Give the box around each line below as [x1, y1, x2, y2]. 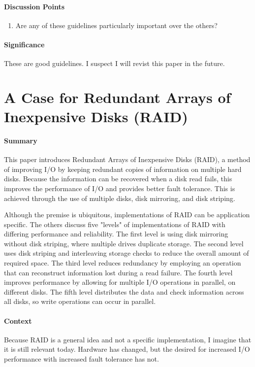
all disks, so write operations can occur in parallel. [4, 296, 156, 306]
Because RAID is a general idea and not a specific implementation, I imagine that [4, 334, 252, 344]
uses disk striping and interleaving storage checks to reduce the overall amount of [4, 248, 249, 258]
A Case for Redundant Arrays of [4, 87, 231, 107]
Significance [4, 39, 45, 49]
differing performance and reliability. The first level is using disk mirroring [4, 229, 228, 239]
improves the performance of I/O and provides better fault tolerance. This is [4, 183, 235, 193]
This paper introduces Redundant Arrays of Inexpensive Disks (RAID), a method [4, 154, 251, 165]
